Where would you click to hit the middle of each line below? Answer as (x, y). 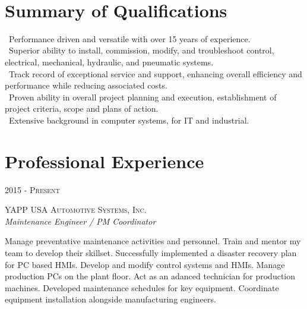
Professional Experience (105, 161)
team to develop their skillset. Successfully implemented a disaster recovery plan (151, 252)
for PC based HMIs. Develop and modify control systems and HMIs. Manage (145, 264)
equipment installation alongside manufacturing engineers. (110, 299)
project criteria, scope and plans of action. (82, 108)
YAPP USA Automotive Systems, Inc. (76, 209)
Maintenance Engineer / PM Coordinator (80, 221)
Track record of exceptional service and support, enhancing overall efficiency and (155, 73)
